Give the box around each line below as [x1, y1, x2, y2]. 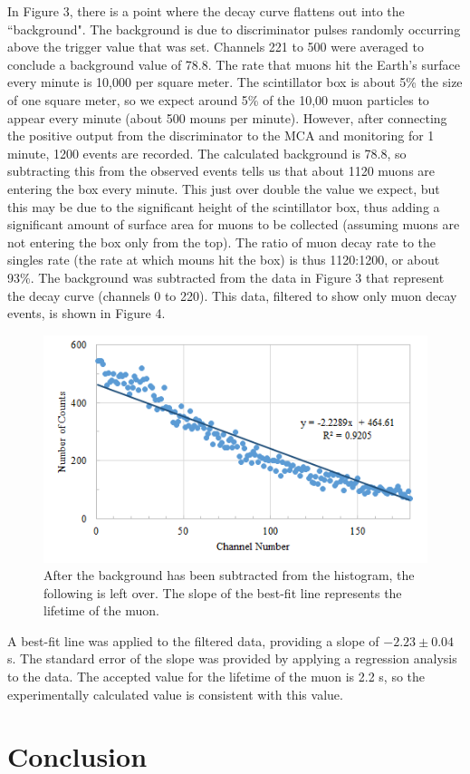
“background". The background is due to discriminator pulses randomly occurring [7, 19, 461, 38]
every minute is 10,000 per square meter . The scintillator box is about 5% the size [7, 73, 463, 92]
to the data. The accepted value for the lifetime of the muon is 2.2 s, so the [7, 667, 426, 686]
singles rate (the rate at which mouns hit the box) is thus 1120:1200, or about [7, 250, 440, 269]
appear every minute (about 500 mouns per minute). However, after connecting [7, 108, 447, 127]
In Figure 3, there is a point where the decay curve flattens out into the [7, 2, 405, 20]
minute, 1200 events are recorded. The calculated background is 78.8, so [7, 143, 407, 162]
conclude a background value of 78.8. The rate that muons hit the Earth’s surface [7, 54, 460, 73]
